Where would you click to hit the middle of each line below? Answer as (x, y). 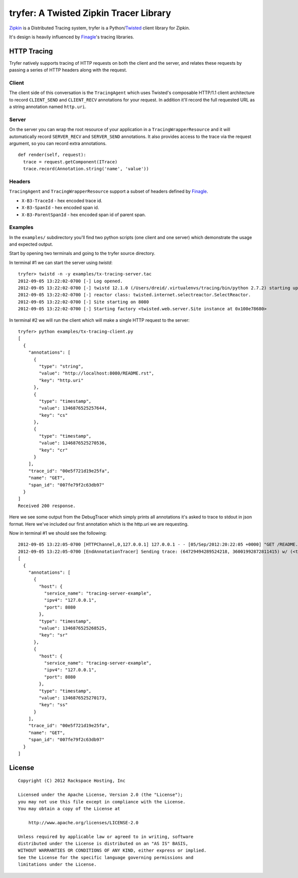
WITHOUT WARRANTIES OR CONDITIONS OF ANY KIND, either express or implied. (112, 851)
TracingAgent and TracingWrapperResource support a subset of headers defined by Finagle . (109, 191)
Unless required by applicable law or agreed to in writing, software (106, 836)
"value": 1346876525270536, (73, 443)
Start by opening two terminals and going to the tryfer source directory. (82, 253)
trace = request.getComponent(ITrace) (70, 162)
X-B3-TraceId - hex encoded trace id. (62, 200)
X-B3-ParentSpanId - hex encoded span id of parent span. (84, 215)
